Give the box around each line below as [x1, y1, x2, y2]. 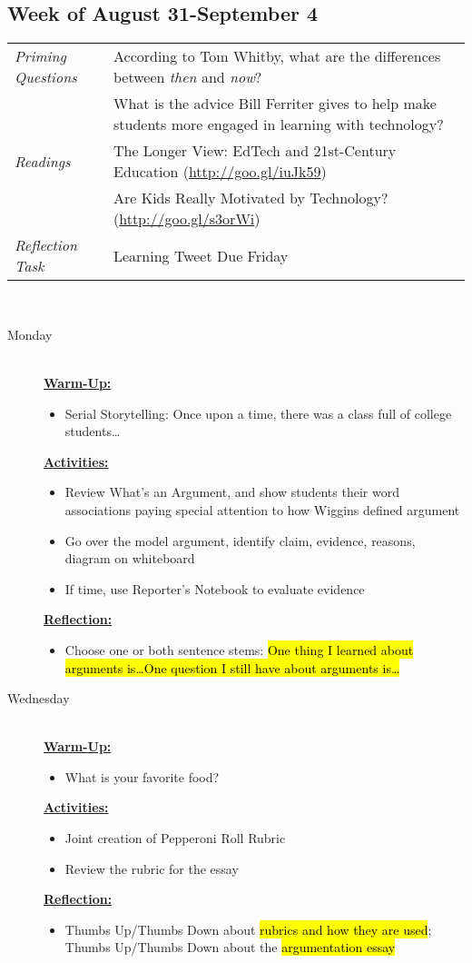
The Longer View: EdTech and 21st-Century [113, 140, 397, 162]
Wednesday [7, 689, 70, 708]
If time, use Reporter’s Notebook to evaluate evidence [64, 579, 365, 598]
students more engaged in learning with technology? [113, 114, 444, 135]
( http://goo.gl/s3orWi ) [113, 208, 261, 230]
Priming [15, 45, 66, 67]
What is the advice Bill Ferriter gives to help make [113, 93, 437, 114]
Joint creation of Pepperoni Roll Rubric [64, 829, 286, 848]
